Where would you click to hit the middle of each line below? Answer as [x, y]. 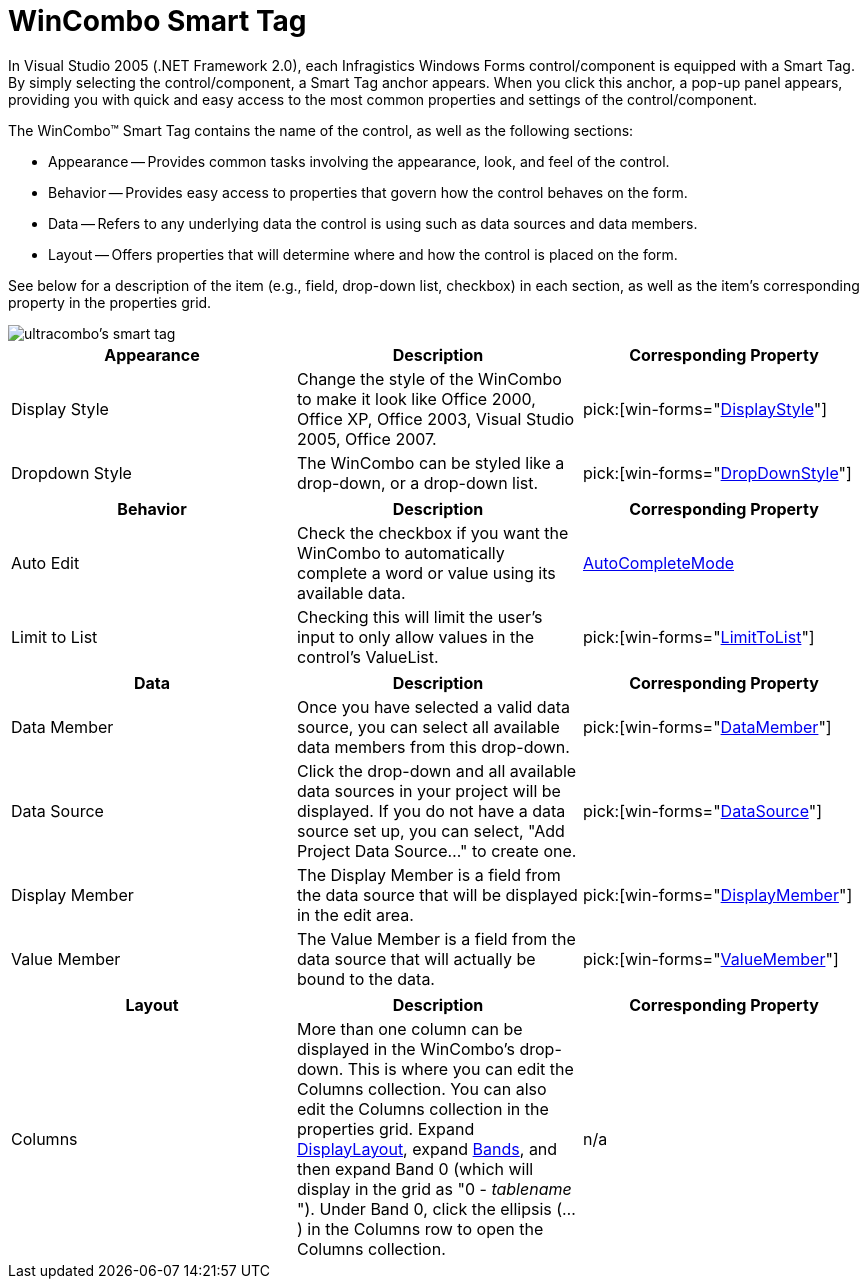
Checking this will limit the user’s [419, 616]
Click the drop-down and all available [436, 770]
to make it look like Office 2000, [416, 398]
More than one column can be [409, 1028]
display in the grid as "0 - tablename [434, 1188]
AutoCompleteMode [658, 562]
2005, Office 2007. [366, 438]
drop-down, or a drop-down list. [417, 482]
